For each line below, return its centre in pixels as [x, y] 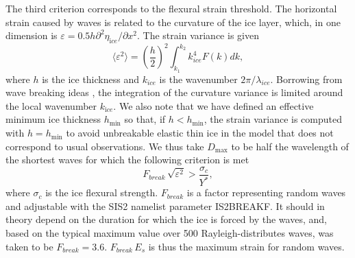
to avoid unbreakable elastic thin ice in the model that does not [200, 133]
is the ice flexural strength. [102, 192]
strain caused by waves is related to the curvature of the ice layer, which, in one [173, 22]
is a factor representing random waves [266, 192]
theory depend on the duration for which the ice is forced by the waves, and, [166, 219]
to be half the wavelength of [290, 146]
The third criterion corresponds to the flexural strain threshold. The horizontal [171, 8]
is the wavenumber [198, 79]
